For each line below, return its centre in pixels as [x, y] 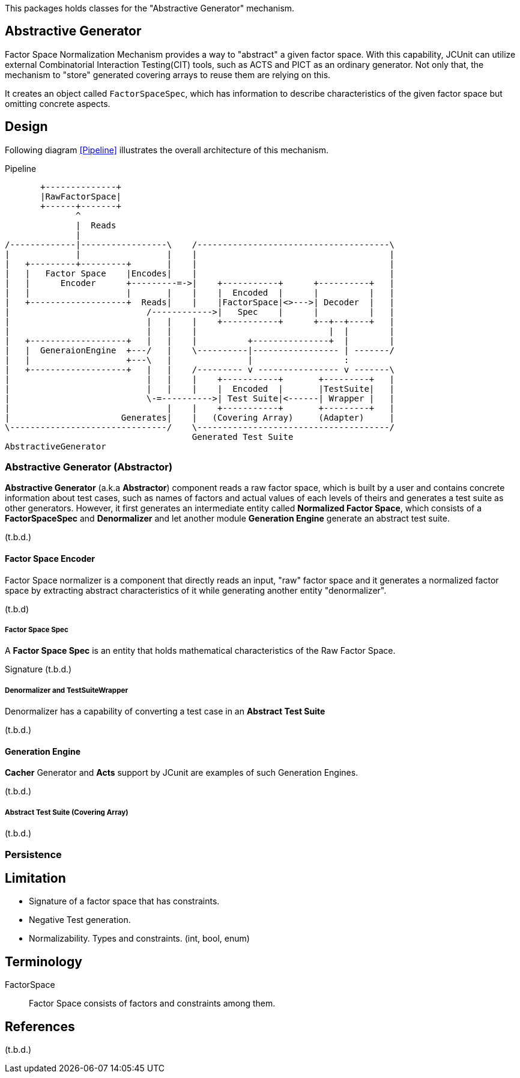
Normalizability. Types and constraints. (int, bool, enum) [139, 939]
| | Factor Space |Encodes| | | [200, 273]
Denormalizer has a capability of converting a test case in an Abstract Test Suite [165, 711]
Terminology [44, 961]
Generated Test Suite [243, 437]
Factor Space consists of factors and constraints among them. [152, 1003]
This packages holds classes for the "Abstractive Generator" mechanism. [150, 8]
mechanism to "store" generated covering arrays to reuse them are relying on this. [168, 75]
